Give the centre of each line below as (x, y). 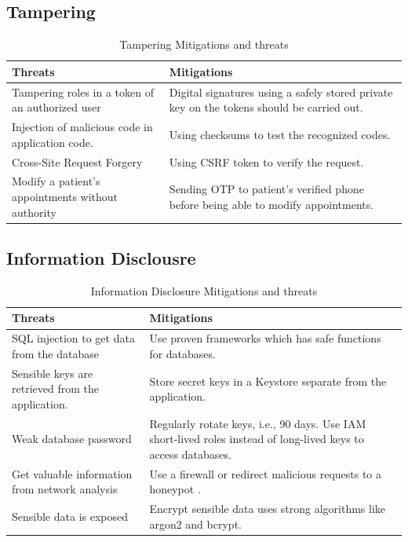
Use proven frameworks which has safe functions (265, 338)
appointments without (65, 196)
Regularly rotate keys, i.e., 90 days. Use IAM (258, 423)
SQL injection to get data (73, 338)
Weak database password (72, 439)
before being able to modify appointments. (271, 204)
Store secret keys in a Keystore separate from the (268, 381)
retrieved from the (55, 388)
